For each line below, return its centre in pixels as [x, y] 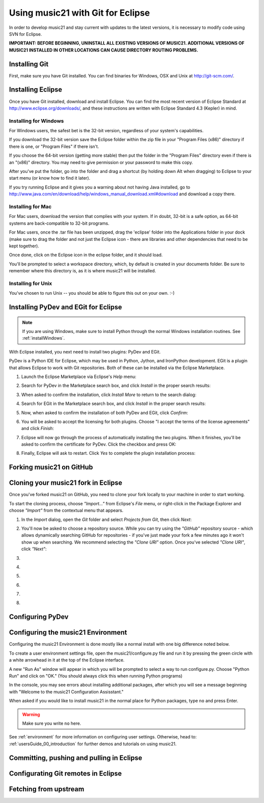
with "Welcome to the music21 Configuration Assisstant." [66, 692]
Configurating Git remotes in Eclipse [66, 773]
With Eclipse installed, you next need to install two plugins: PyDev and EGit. [85, 352]
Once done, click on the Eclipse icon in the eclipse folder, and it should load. [86, 255]
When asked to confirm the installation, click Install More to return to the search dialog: [109, 395]
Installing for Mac [30, 207]
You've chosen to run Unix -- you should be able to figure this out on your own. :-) [92, 293]
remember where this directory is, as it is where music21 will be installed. [83, 271]
